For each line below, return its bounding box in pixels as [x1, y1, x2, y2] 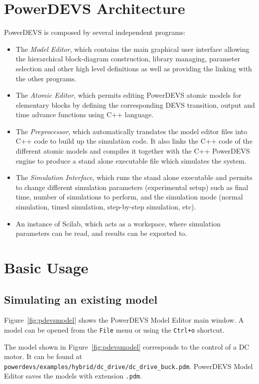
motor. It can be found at [4, 351, 82, 362]
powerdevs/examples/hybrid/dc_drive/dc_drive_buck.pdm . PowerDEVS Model [4, 361, 253, 371]
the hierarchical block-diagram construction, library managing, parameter [15, 53, 241, 64]
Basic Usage [4, 257, 89, 277]
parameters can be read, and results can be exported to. [15, 228, 187, 238]
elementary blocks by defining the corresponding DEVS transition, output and [15, 99, 255, 110]
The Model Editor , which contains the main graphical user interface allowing [15, 43, 250, 54]
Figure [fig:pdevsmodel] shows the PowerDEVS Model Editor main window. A [4, 315, 244, 325]
